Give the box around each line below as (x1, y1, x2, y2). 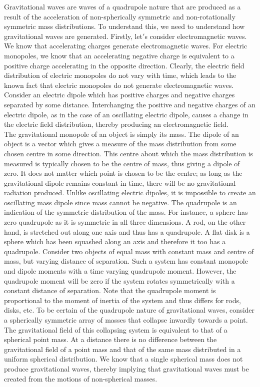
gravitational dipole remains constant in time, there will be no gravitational (4, 177, 236, 188)
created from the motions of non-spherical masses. (4, 373, 157, 384)
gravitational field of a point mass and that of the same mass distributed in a (4, 344, 241, 354)
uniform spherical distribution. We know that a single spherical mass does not (4, 354, 243, 364)
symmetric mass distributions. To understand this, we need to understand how (4, 21, 245, 31)
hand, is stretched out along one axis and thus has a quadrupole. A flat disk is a (4, 226, 250, 237)
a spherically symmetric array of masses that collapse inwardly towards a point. (4, 315, 248, 325)
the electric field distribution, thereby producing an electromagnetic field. (4, 119, 228, 129)
